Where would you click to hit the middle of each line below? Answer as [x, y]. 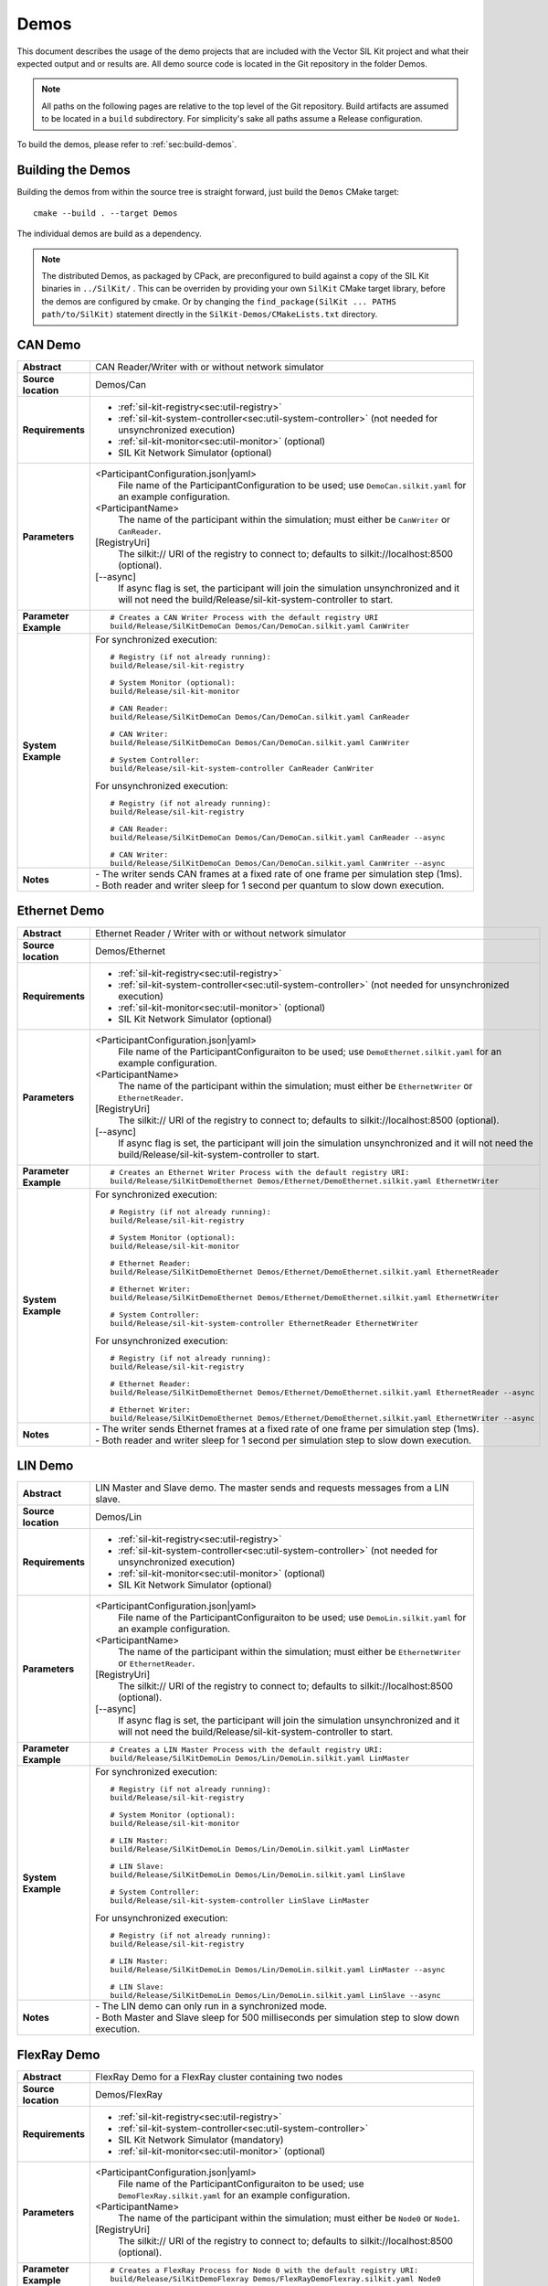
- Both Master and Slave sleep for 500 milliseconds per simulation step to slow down [277, 2018]
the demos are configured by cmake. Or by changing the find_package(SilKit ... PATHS [219, 301]
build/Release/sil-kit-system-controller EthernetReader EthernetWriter [264, 1323]
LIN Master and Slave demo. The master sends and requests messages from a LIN [272, 1488]
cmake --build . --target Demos [105, 213]
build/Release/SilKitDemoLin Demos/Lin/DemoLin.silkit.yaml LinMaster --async [278, 1970]
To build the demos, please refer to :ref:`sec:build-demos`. [127, 144]
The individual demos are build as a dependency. [109, 234]
